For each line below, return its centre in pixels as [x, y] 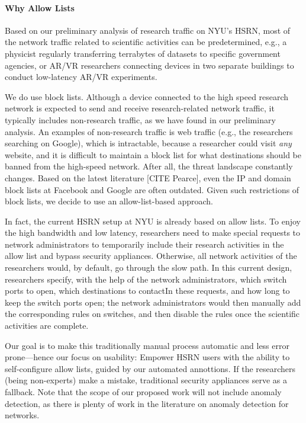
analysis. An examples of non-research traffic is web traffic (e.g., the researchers [149, 131]
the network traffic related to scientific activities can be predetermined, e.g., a [146, 42]
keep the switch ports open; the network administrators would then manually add [153, 302]
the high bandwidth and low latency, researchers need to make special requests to [153, 233]
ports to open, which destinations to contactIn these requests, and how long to [147, 291]
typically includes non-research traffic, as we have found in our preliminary [140, 119]
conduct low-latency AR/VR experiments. [81, 77]
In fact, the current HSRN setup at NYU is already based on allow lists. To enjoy [153, 221]
